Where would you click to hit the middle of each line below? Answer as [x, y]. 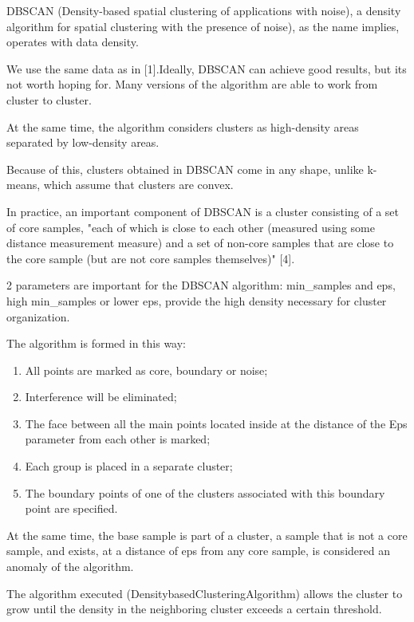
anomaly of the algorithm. [70, 567]
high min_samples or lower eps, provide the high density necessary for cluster [197, 300]
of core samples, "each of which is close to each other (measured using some [191, 227]
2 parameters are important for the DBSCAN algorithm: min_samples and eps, [201, 285]
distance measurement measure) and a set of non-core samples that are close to [200, 243]
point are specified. [71, 508]
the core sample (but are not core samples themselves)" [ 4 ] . [151, 258]
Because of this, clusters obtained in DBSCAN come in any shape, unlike [185, 169]
